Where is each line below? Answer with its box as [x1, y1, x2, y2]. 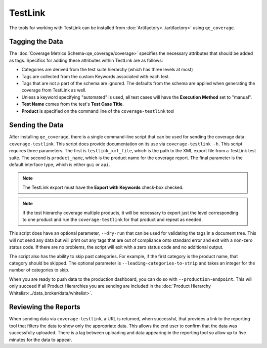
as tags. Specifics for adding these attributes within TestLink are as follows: [9, 57, 163, 63]
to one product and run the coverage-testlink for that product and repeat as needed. [22, 217, 203, 222]
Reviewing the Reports [9, 303, 81, 311]
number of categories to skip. [9, 267, 69, 273]
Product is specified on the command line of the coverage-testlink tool [21, 108, 175, 114]
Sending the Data [9, 121, 64, 130]
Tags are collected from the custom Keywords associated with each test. [21, 73, 170, 79]
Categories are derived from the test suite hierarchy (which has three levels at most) [21, 67, 193, 73]
